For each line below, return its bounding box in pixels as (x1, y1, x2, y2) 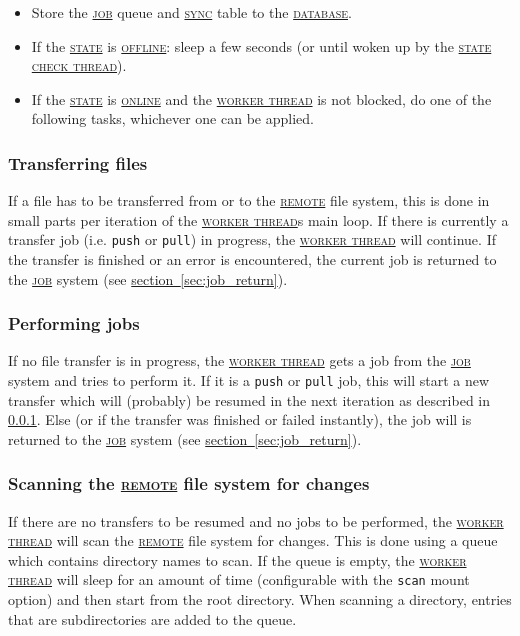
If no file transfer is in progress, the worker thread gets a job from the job (8, 350, 471, 371)
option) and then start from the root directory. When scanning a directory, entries (8, 589, 512, 610)
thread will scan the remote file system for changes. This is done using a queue (8, 530, 498, 551)
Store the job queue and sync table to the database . (31, 2, 352, 22)
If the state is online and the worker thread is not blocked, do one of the (31, 88, 492, 109)
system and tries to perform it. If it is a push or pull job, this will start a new (8, 370, 490, 391)
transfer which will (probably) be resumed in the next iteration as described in (8, 389, 491, 410)
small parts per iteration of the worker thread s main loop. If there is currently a (8, 209, 509, 230)
